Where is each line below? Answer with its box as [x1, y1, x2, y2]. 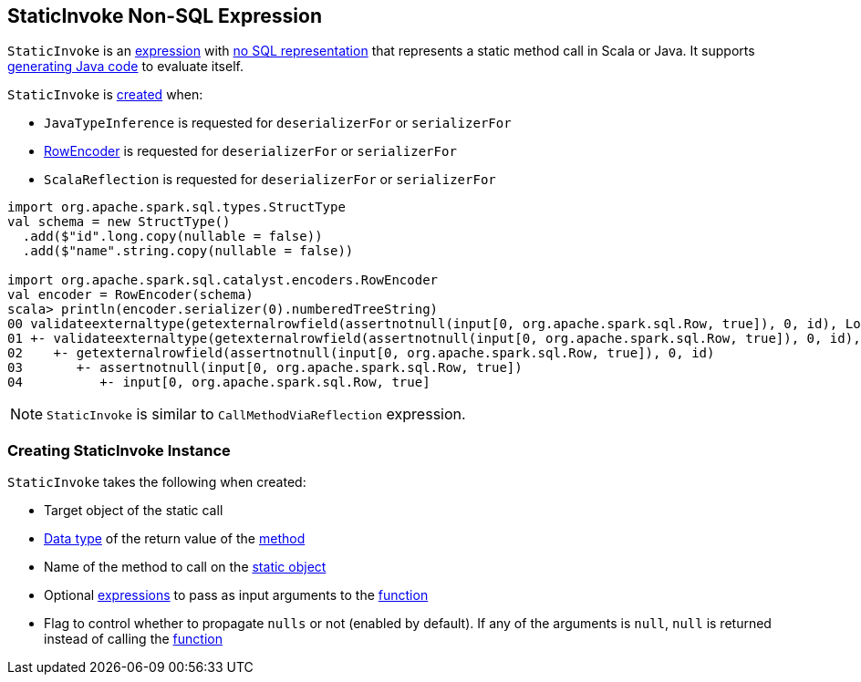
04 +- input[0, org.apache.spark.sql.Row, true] [7, 375, 430, 390]
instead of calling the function [44, 631, 223, 647]
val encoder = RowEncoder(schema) [7, 287, 254, 303]
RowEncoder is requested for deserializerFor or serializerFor [44, 143, 457, 160]
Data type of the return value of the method [44, 531, 306, 547]
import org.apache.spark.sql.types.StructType [7, 200, 346, 215]
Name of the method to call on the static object [44, 559, 327, 575]
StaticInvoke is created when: [7, 87, 203, 103]
